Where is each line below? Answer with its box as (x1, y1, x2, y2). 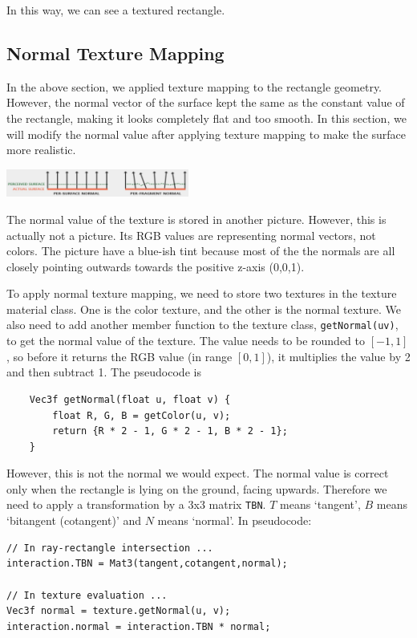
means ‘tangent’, (280, 496, 361, 513)
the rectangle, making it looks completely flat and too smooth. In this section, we (6, 109, 407, 126)
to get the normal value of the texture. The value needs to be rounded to (6, 332, 366, 349)
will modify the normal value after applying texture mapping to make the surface (6, 125, 407, 142)
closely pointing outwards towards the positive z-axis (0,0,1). (6, 258, 305, 274)
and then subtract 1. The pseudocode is (6, 364, 201, 380)
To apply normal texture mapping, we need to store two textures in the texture (6, 285, 397, 302)
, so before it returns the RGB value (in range (6, 347, 233, 364)
